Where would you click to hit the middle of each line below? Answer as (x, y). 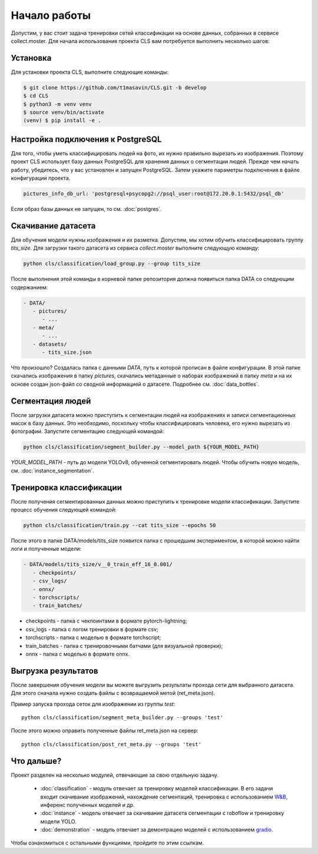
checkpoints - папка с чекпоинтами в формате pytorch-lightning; (107, 621)
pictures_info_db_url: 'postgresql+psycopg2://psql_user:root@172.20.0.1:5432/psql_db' (154, 194)
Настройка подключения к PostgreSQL (86, 139)
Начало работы (51, 15)
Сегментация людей (51, 401)
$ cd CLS (36, 96)
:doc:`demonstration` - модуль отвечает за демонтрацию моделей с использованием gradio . (157, 830)
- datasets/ (50, 344)
